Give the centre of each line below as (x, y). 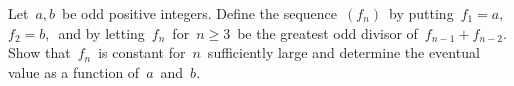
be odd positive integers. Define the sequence (200, 13)
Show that (39, 52)
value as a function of (74, 71)
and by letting (101, 32)
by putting (421, 13)
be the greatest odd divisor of (327, 32)
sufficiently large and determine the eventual (343, 52)
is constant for (142, 52)
